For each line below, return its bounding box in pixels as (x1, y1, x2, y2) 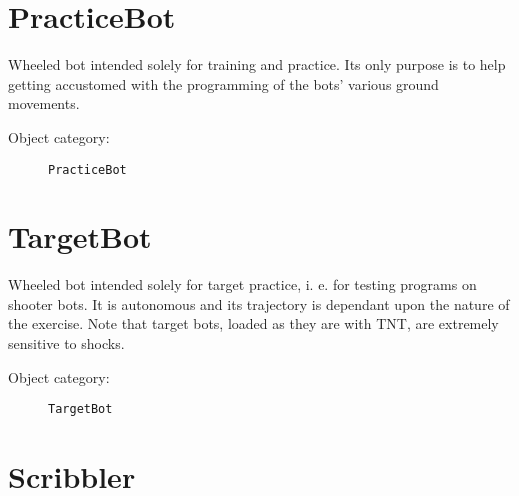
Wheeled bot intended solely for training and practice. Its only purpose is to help (8, 54, 506, 75)
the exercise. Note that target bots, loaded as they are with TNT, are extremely (8, 313, 499, 334)
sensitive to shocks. (8, 333, 125, 354)
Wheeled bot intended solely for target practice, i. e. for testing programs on (8, 274, 477, 295)
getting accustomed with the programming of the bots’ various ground (8, 73, 439, 94)
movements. (8, 93, 80, 114)
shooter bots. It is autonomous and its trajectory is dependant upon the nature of (8, 293, 510, 314)
